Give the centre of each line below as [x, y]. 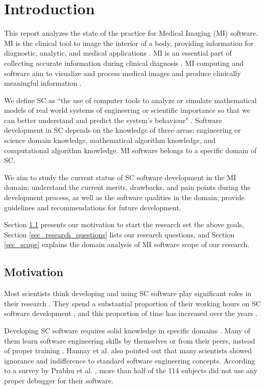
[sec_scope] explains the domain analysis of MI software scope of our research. [127, 244]
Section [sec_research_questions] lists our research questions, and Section [119, 234]
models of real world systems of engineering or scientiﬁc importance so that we [127, 110]
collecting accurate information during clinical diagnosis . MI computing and [124, 63]
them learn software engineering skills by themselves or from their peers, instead [130, 340]
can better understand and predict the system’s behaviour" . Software [113, 120]
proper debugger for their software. [59, 380]
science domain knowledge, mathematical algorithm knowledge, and [110, 140]
